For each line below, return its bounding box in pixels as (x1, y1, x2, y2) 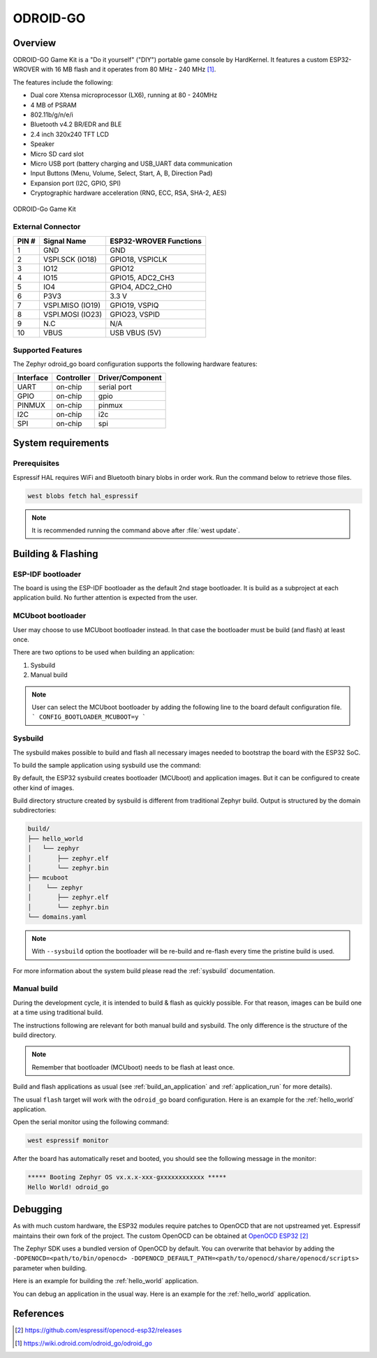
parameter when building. (13, 1264, 87, 1272)
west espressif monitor (27, 1137, 110, 1145)
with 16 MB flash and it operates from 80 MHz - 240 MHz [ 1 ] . (40, 65, 216, 73)
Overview (13, 37, 57, 49)
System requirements (13, 437, 110, 449)
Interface (17, 372, 49, 382)
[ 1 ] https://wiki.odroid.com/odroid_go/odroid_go (15, 1338, 153, 1348)
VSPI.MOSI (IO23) (43, 309, 103, 319)
